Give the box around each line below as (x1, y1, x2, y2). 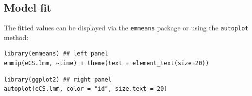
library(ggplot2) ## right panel (4, 76, 112, 83)
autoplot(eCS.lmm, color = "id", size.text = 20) (4, 85, 168, 93)
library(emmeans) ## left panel (4, 50, 108, 57)
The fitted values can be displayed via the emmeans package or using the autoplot (4, 23, 249, 33)
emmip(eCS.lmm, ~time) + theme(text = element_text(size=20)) (4, 60, 209, 67)
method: (4, 32, 29, 42)
